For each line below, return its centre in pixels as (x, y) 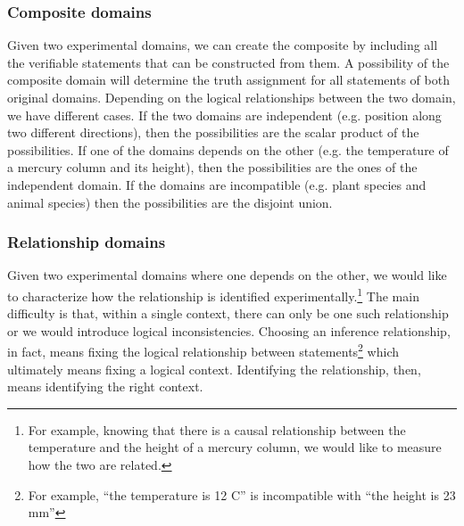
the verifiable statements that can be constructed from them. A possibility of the (228, 62)
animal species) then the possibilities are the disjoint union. (170, 202)
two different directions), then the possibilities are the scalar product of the (213, 132)
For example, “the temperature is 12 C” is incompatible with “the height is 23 (242, 494)
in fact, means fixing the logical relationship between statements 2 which (203, 350)
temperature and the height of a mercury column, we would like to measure (235, 447)
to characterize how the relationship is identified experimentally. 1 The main (213, 294)
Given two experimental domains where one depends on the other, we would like (227, 275)
